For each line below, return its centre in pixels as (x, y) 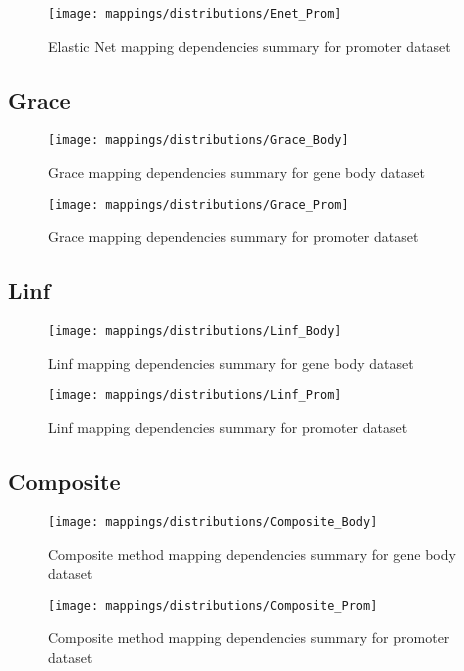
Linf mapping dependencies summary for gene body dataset (231, 362)
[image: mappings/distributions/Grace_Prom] (198, 204)
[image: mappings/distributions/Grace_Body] (198, 140)
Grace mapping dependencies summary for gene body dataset (236, 172)
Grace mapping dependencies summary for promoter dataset (233, 236)
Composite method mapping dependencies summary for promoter (249, 637)
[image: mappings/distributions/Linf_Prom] (195, 395)
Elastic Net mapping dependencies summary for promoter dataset (249, 45)
